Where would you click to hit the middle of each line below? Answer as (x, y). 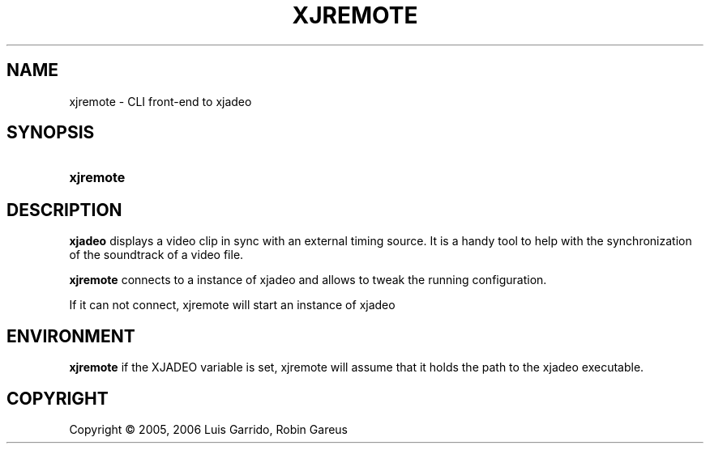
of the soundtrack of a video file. (156, 255)
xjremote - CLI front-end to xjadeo (160, 101)
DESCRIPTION (64, 210)
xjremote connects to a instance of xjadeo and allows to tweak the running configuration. (308, 280)
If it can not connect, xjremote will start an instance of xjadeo (232, 305)
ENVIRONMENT (71, 336)
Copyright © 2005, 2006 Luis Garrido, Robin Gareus (209, 429)
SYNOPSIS (51, 133)
